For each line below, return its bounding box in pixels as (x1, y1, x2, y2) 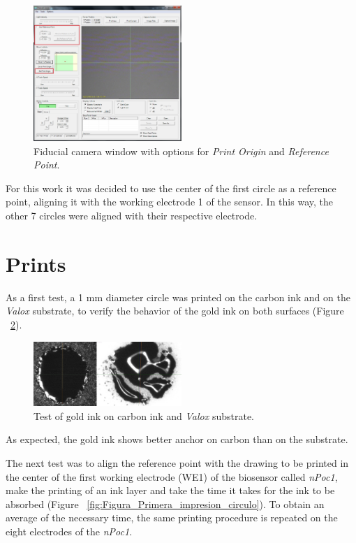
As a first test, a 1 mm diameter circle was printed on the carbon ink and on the (6, 289, 350, 304)
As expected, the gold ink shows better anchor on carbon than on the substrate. (6, 432, 348, 447)
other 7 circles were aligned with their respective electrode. (6, 208, 258, 223)
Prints (6, 249, 66, 277)
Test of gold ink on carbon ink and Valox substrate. (34, 408, 254, 423)
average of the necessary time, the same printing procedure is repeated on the (6, 510, 338, 525)
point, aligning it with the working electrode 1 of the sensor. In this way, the (6, 194, 333, 209)
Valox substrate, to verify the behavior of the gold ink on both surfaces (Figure (6, 303, 344, 318)
